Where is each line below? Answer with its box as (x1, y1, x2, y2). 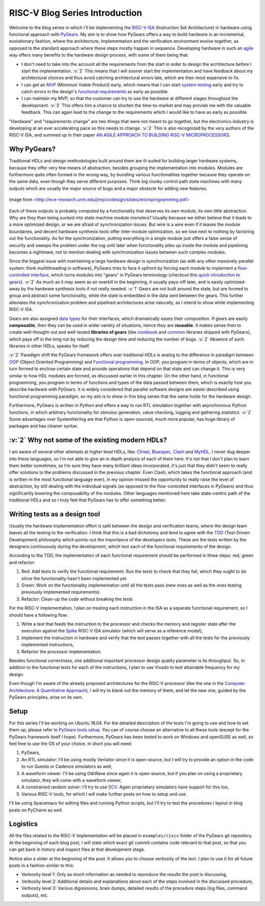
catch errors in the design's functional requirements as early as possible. (21, 89, 169, 94)
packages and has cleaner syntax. (9, 423, 79, 429)
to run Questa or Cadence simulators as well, (21, 763, 112, 770)
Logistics (9, 820, 38, 828)
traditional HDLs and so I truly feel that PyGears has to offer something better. (9, 497, 166, 503)
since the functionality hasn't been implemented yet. (21, 575, 128, 581)
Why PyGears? (9, 145, 56, 154)
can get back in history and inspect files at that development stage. (9, 846, 145, 852)
